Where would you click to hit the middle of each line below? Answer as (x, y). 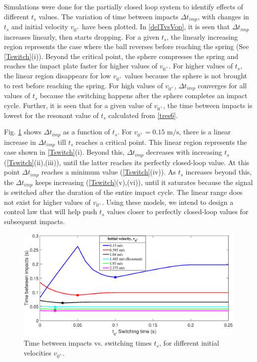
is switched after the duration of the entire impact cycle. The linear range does (123, 192)
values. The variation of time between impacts (108, 16)
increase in (20, 142)
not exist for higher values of (47, 202)
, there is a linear (205, 132)
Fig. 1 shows (23, 132)
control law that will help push (51, 211)
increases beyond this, (219, 172)
